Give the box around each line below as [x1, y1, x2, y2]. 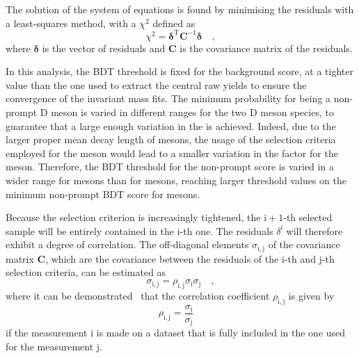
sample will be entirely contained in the [6, 223, 175, 238]
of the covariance [268, 237, 340, 252]
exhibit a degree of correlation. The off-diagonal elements [6, 237, 249, 252]
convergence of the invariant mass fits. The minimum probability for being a [6, 91, 331, 106]
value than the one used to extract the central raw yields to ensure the [6, 77, 307, 92]
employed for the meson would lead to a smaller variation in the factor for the [6, 145, 338, 160]
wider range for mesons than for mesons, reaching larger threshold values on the [6, 173, 346, 188]
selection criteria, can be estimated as [6, 265, 166, 279]
